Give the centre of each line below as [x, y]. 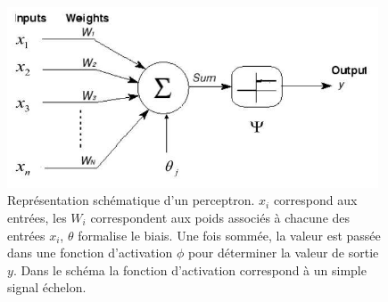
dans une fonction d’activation [90, 253]
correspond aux [315, 200]
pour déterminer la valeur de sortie [283, 253]
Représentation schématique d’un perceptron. [131, 200]
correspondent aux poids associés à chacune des [220, 217]
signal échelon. [47, 287]
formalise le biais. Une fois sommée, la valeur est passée [229, 235]
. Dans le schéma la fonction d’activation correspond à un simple [190, 269]
